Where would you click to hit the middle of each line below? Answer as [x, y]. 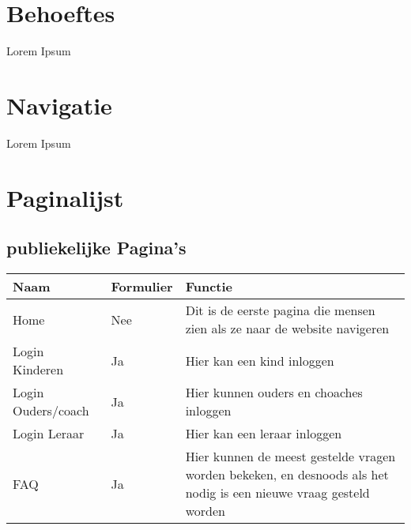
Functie [209, 287]
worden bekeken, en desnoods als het [287, 475]
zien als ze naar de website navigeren [287, 329]
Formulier [142, 287]
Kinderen [38, 370]
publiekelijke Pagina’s [96, 248]
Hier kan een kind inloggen [260, 360]
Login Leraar [49, 434]
